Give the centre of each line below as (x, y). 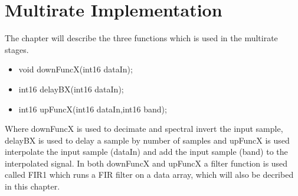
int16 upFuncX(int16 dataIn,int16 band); (93, 109)
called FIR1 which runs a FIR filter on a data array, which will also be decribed (149, 175)
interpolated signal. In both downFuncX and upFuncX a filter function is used (146, 163)
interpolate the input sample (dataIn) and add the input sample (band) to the (146, 152)
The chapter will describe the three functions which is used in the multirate (141, 38)
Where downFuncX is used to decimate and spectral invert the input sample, (144, 129)
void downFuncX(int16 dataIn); (76, 69)
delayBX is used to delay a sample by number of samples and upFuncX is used (147, 140)
